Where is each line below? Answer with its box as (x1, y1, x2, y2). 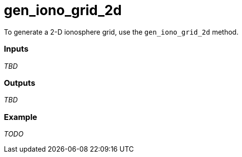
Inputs (4, 44, 29, 54)
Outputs (4, 78, 36, 88)
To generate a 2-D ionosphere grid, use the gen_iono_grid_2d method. (4, 27, 239, 36)
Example (4, 112, 37, 122)
